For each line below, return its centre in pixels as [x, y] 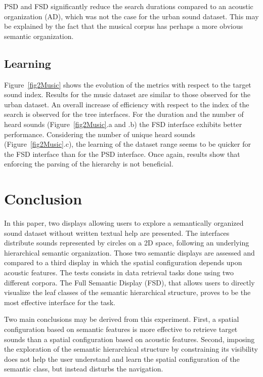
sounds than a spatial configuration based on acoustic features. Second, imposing [129, 339]
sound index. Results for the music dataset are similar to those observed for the [127, 94]
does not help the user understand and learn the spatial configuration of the [122, 359]
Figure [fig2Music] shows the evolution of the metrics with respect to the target [128, 84]
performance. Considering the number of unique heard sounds [100, 134]
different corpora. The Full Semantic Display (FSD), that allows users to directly [129, 282]
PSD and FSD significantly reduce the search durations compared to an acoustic [129, 6]
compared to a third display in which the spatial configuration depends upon [123, 262]
